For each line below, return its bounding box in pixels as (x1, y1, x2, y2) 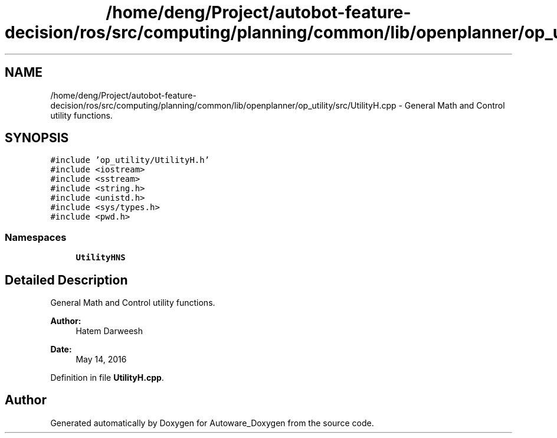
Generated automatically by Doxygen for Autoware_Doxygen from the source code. (50, 417, 374, 428)
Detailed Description (5, 272, 128, 287)
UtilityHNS (76, 253, 126, 263)
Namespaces (5, 231, 67, 243)
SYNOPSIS (5, 130, 69, 146)
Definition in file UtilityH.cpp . (50, 372, 164, 383)
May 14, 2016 (76, 354, 127, 365)
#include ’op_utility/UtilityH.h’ (50, 155, 210, 165)
